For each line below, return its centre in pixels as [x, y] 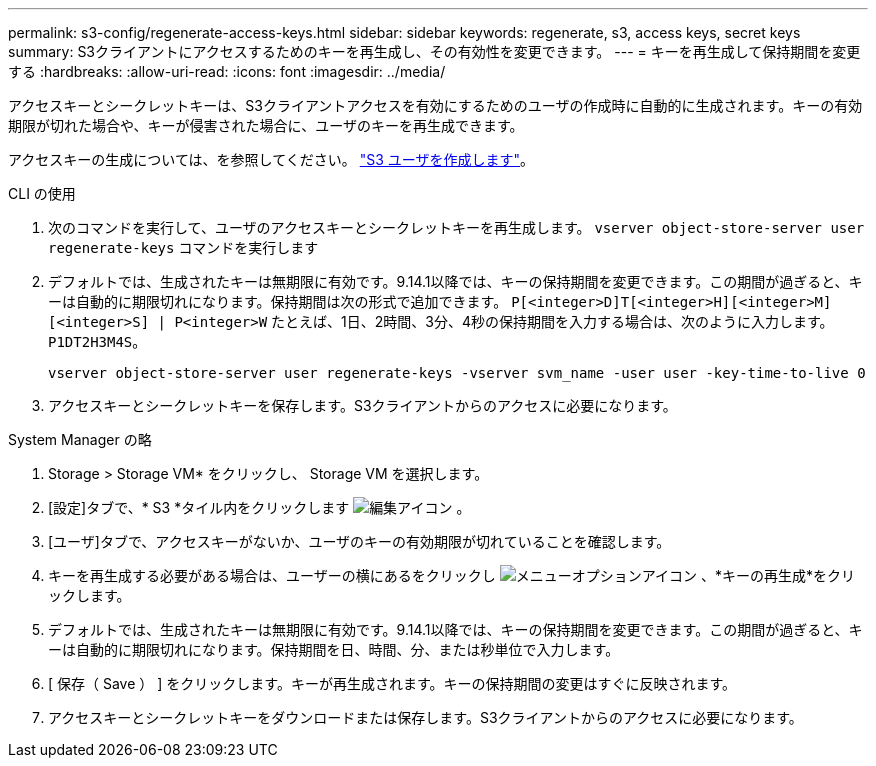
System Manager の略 [80, 439]
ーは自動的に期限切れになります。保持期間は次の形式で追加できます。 [278, 301]
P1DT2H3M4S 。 [97, 341]
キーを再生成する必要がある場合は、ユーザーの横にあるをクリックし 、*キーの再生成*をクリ [451, 575]
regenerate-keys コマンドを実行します [183, 247]
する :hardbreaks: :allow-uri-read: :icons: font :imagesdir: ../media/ [227, 71]
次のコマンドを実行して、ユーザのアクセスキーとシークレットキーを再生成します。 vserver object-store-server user [456, 227]
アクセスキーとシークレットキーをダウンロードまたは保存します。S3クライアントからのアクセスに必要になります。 [425, 717]
